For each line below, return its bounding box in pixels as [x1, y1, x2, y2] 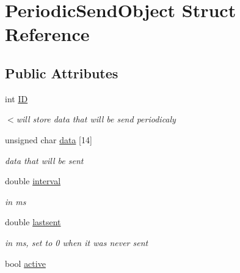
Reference [5, 21, 90, 47]
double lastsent [5, 215, 61, 228]
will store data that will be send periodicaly [16, 113, 176, 125]
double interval [5, 174, 61, 187]
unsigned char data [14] [5, 133, 92, 146]
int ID [5, 92, 28, 105]
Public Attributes [5, 63, 118, 82]
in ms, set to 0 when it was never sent [5, 236, 148, 249]
